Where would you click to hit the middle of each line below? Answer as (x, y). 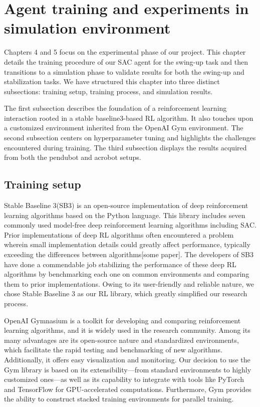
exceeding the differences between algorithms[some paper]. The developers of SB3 (129, 254)
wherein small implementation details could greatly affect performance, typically (127, 244)
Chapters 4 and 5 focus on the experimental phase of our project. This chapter (125, 52)
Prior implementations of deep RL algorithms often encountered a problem (119, 234)
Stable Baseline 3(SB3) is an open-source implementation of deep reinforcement (126, 205)
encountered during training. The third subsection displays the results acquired (125, 147)
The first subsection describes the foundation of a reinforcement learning (115, 108)
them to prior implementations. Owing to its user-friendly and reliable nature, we (129, 283)
